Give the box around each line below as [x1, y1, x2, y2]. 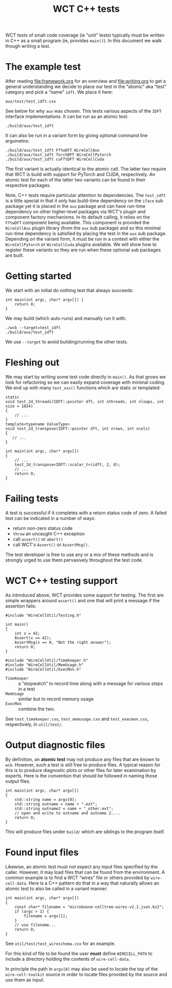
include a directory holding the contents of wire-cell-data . [5, 956, 130, 962]
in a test [18, 686, 35, 692]
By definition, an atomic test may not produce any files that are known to [5, 756, 160, 762]
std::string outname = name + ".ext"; [14, 801, 98, 806]
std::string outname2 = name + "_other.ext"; [14, 806, 114, 811]
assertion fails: [5, 603, 36, 609]
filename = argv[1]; [24, 913, 68, 919]
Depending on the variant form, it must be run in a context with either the [5, 236, 160, 242]
